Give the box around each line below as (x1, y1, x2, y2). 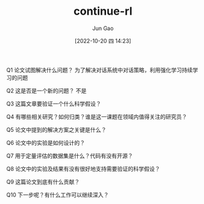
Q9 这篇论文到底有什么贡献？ (6, 178, 80, 185)
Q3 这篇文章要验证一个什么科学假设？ (6, 100, 102, 107)
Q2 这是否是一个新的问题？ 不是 (6, 87, 87, 94)
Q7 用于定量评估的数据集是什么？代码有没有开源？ (6, 152, 134, 159)
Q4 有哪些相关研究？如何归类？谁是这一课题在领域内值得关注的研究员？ (6, 113, 187, 120)
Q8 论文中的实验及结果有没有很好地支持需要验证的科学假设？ (6, 165, 161, 172)
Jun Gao (92, 25, 114, 32)
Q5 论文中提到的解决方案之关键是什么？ (6, 126, 107, 133)
